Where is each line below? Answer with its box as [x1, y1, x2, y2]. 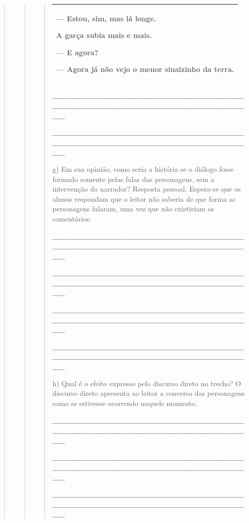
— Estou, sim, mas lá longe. [56, 13, 156, 23]
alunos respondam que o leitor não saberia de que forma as [52, 193, 236, 204]
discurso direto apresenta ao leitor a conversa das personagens [52, 388, 245, 398]
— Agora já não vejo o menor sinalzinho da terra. [56, 64, 234, 74]
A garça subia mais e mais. [56, 30, 152, 41]
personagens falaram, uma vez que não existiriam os [52, 203, 214, 214]
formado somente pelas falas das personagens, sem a [52, 173, 215, 184]
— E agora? [56, 47, 98, 57]
